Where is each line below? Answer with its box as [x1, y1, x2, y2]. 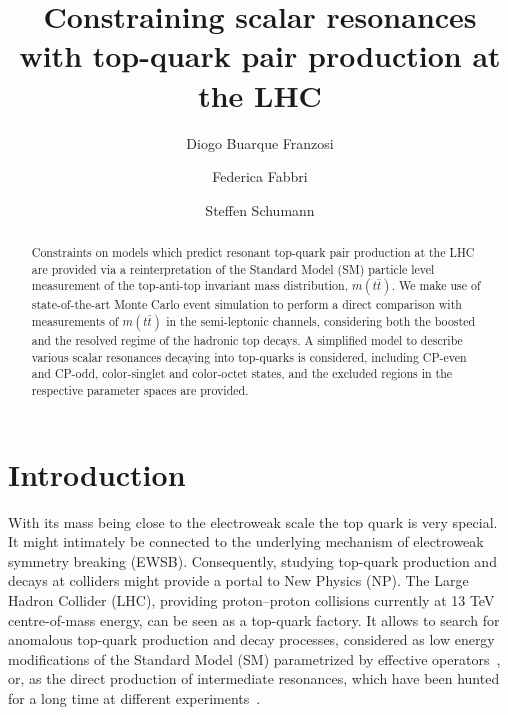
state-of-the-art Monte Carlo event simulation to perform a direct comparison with [31, 296, 462, 313]
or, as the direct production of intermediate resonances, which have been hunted [8, 668, 500, 689]
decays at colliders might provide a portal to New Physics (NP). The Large [8, 570, 469, 591]
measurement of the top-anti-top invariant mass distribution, [31, 277, 348, 294]
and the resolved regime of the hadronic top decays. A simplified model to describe [31, 332, 463, 349]
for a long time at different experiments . [8, 688, 261, 709]
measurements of [31, 313, 119, 330]
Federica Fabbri [212, 166, 308, 187]
